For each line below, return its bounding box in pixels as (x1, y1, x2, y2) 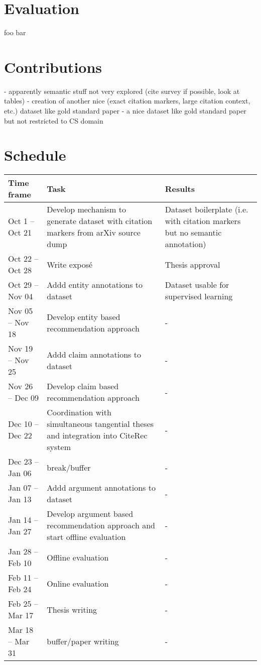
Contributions (4, 56, 102, 77)
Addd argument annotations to (47, 482, 156, 494)
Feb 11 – (8, 572, 38, 584)
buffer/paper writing (47, 635, 119, 647)
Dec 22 (8, 429, 32, 441)
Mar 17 (8, 609, 34, 621)
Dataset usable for (165, 279, 229, 291)
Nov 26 (8, 380, 33, 392)
